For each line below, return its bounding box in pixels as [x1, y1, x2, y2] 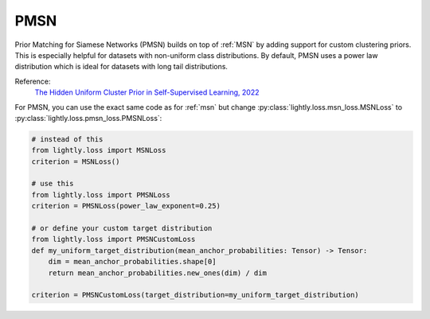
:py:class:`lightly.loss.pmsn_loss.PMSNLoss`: [14, 113, 162, 123]
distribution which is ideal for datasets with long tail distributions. [14, 62, 229, 72]
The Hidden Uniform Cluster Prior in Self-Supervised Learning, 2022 [34, 88, 260, 97]
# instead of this [31, 134, 104, 143]
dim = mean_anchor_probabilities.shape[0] [48, 257, 217, 266]
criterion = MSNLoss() [31, 157, 120, 166]
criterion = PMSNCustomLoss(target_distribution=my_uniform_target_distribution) [31, 290, 360, 300]
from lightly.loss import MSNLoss [31, 146, 166, 155]
